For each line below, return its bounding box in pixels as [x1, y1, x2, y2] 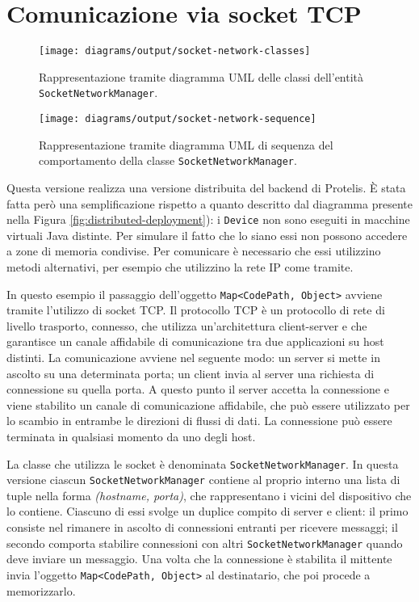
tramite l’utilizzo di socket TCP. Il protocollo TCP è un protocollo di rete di [6, 301, 385, 318]
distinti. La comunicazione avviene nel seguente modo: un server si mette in [6, 349, 380, 365]
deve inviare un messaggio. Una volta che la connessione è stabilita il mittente [6, 550, 392, 567]
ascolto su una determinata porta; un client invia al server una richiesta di [6, 364, 375, 381]
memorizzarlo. [6, 582, 76, 599]
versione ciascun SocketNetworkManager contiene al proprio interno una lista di [6, 471, 400, 488]
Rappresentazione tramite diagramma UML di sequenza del [39, 136, 333, 153]
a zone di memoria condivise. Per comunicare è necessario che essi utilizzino [6, 242, 381, 259]
